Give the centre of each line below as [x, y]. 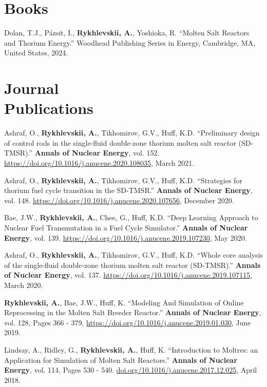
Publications [49, 108]
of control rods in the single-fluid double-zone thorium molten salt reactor [120, 142]
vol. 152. [146, 153]
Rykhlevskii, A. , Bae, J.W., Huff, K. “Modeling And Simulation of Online [124, 302]
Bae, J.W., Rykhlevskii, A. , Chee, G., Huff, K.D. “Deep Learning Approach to [131, 217]
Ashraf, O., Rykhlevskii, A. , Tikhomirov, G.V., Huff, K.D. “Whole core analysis [133, 255]
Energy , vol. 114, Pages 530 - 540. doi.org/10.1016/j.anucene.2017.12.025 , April [131, 370]
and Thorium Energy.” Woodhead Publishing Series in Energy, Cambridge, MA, [130, 42]
